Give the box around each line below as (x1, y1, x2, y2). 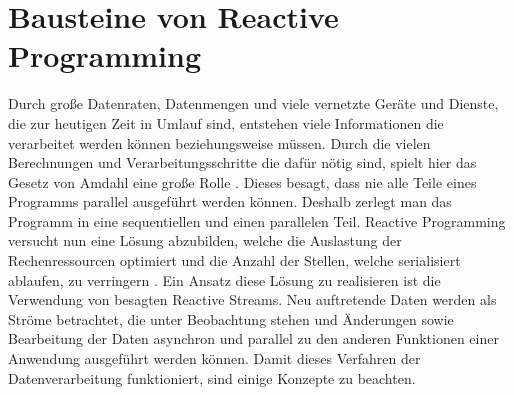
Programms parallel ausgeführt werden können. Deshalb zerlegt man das (8, 191, 452, 212)
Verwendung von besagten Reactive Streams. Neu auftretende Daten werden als (8, 289, 497, 310)
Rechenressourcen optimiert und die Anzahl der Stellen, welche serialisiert (8, 250, 461, 271)
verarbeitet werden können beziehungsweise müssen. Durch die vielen (8, 132, 431, 153)
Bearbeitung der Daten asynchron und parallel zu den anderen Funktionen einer (8, 328, 499, 349)
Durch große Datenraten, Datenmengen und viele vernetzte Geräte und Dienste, (8, 93, 499, 114)
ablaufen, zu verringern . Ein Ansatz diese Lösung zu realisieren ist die (8, 269, 441, 290)
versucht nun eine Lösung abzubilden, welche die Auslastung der (8, 230, 402, 251)
